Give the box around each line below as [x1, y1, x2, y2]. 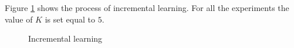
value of [5, 13, 33, 25]
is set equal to [45, 13, 95, 25]
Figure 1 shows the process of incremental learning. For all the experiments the [5, 2, 289, 13]
